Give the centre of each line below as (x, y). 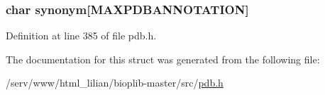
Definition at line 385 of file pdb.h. (81, 36)
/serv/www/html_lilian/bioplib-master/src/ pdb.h (115, 83)
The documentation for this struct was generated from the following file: (163, 59)
